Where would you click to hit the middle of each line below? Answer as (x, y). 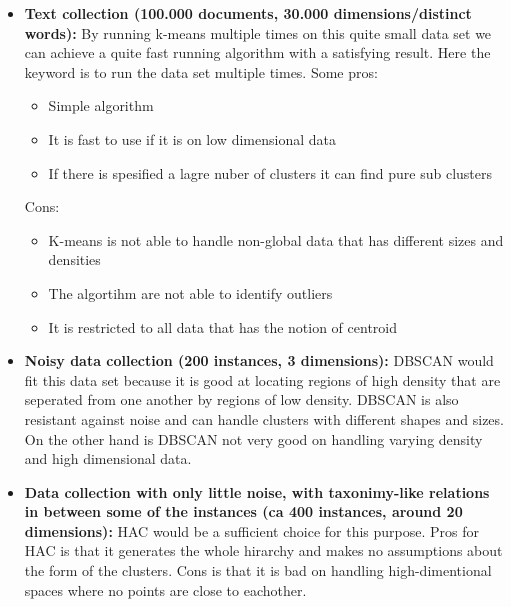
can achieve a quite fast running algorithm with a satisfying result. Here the (257, 52)
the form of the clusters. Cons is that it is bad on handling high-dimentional (258, 570)
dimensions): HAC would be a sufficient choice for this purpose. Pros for (252, 530)
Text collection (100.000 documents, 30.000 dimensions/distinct (248, 13)
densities (74, 259)
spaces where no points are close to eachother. (165, 589)
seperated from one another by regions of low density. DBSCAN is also (241, 399)
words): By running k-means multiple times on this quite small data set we (258, 32)
